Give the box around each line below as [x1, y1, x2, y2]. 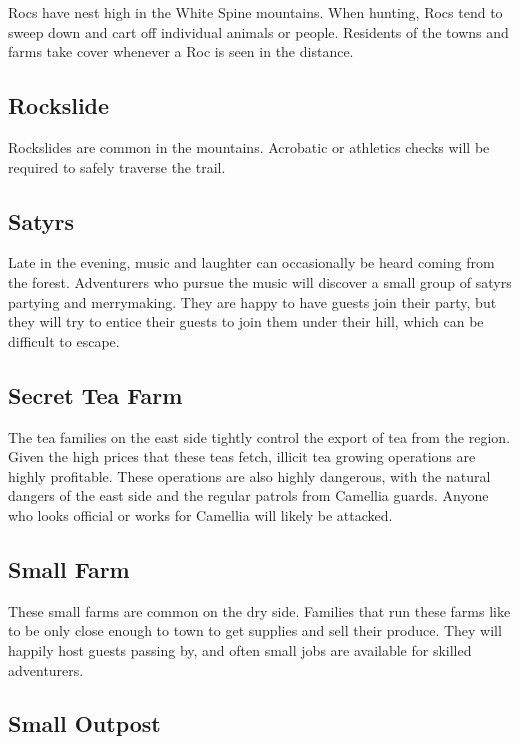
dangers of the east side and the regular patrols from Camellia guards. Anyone [8, 485, 489, 506]
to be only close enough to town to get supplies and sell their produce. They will [8, 620, 502, 641]
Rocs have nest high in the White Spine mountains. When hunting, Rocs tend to [8, 2, 503, 22]
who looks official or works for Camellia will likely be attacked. [8, 504, 393, 525]
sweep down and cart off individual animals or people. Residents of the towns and [8, 21, 509, 42]
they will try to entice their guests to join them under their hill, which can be [8, 311, 484, 332]
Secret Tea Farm [8, 379, 183, 410]
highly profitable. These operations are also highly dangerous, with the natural [8, 465, 491, 486]
